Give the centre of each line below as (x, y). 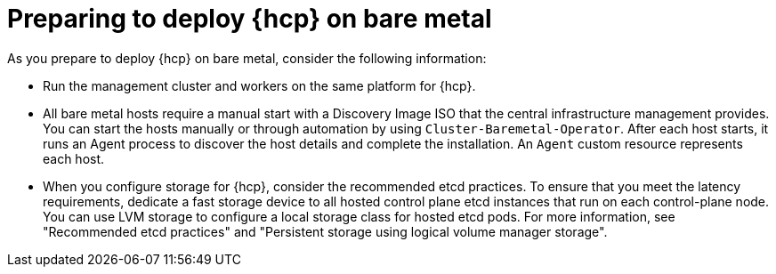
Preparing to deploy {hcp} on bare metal (250, 19)
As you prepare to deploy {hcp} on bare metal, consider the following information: (247, 58)
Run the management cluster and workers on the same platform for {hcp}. (259, 85)
